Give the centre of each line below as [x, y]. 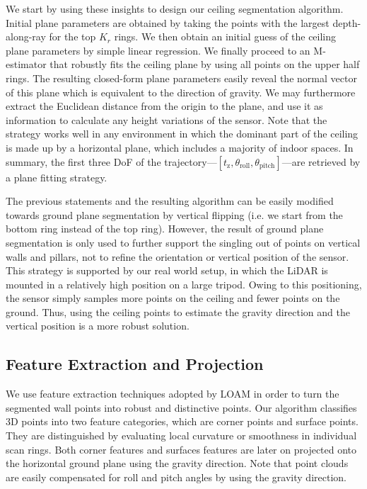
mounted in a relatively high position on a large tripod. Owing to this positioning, [184, 284]
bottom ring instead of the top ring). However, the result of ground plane [165, 229]
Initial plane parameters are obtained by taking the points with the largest [168, 22]
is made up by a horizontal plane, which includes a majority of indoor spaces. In [180, 147]
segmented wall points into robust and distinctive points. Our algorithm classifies [181, 407]
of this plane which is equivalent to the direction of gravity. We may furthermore [181, 92]
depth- [347, 22]
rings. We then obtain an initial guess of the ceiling [225, 36]
